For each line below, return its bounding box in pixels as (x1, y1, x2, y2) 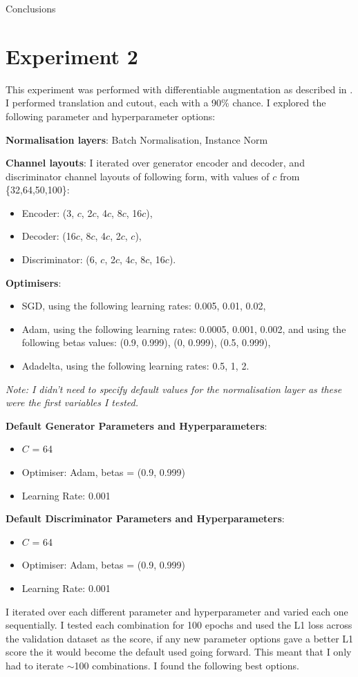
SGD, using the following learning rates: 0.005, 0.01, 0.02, (21, 298, 266, 313)
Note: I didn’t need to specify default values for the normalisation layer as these (6, 381, 342, 396)
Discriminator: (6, (21, 252, 97, 267)
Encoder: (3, (21, 205, 75, 220)
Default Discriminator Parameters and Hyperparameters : (6, 511, 285, 526)
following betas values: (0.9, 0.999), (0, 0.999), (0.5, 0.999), (21, 335, 271, 350)
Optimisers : (6, 275, 62, 289)
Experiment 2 (6, 41, 138, 70)
